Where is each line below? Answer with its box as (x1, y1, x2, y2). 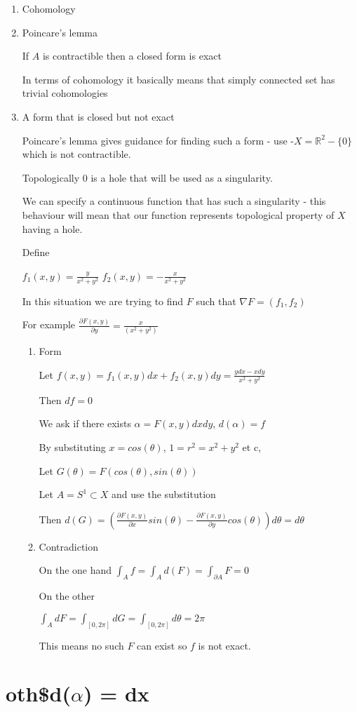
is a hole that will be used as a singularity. (90, 170, 273, 184)
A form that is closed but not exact (22, 109, 175, 123)
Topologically (22, 170, 80, 184)
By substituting (39, 440, 106, 455)
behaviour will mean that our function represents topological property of (22, 207, 335, 222)
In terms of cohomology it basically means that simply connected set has (22, 72, 335, 86)
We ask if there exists (39, 416, 131, 431)
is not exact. (198, 638, 251, 652)
